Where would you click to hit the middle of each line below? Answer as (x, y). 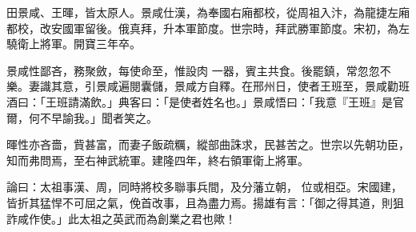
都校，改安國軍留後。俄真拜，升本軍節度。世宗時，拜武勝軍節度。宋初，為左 (208, 28)
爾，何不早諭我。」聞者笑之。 (82, 117)
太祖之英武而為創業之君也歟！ (157, 218)
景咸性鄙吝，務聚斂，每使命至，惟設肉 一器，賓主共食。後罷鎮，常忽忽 (193, 70)
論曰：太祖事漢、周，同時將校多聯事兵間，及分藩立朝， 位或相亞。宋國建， (204, 187)
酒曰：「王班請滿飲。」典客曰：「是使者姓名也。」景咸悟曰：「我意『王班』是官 (205, 101)
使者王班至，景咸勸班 (353, 86)
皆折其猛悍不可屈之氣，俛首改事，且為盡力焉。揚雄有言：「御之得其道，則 (200, 202)
